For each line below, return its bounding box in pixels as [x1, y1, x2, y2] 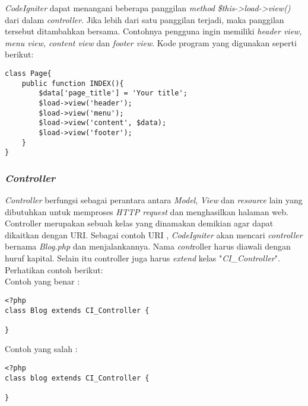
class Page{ [5, 69, 52, 78]
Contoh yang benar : [5, 275, 80, 287]
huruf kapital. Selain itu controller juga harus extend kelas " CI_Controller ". [5, 252, 280, 264]
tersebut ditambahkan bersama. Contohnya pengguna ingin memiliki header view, [5, 25, 302, 37]
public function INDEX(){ [21, 79, 124, 88]
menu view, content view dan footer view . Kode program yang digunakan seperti [5, 36, 297, 49]
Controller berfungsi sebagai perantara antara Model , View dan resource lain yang [5, 194, 303, 206]
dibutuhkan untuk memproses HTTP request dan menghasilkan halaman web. [5, 205, 288, 218]
